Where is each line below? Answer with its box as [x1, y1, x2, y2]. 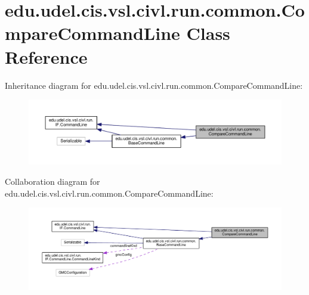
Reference [5, 44, 88, 69]
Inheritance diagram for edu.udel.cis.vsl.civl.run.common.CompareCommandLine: [5, 79, 303, 91]
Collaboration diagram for [5, 175, 100, 187]
